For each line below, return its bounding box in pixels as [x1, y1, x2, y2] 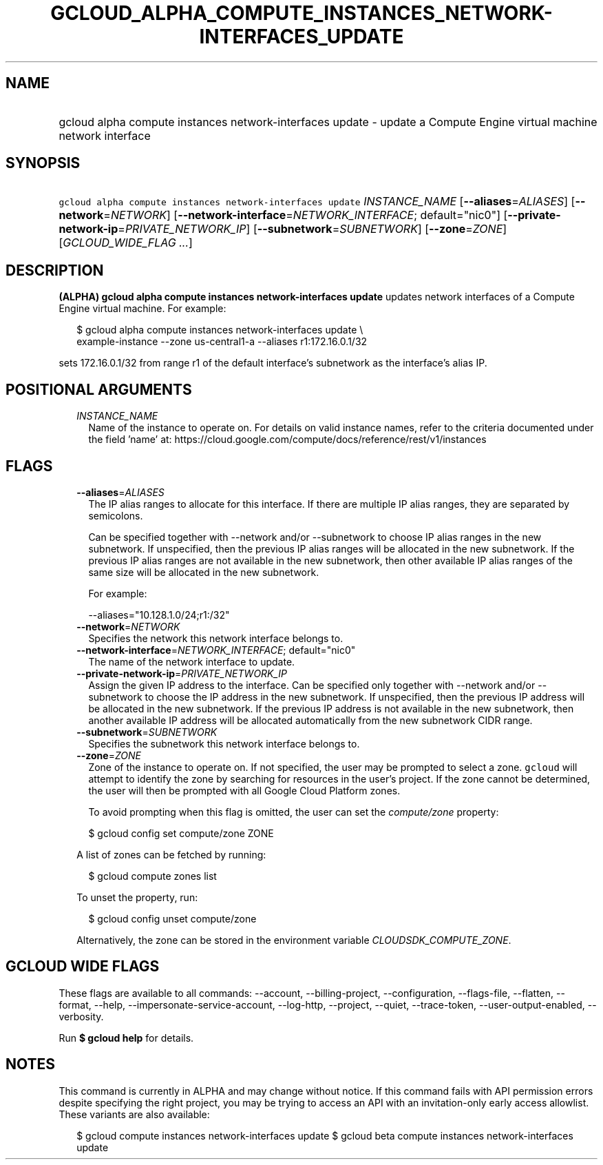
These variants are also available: [59, 1108, 210, 1120]
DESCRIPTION [6, 261, 104, 279]
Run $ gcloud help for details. [59, 1031, 194, 1044]
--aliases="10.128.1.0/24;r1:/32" [88, 608, 230, 621]
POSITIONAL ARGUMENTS [6, 380, 192, 398]
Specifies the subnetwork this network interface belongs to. [88, 737, 360, 750]
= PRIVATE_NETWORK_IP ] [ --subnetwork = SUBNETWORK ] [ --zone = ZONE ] [118, 222, 507, 236]
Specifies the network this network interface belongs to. [88, 632, 343, 644]
